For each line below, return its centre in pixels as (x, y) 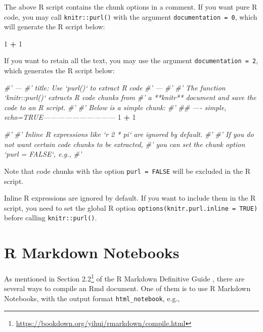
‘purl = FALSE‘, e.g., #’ (43, 154)
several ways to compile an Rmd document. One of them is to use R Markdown (127, 288)
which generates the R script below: (59, 70)
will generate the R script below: (55, 27)
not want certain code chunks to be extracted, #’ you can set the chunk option (125, 144)
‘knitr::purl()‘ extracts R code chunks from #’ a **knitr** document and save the (130, 97)
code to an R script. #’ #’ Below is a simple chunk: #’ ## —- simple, (115, 107)
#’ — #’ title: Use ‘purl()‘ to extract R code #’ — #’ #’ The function (115, 87)
